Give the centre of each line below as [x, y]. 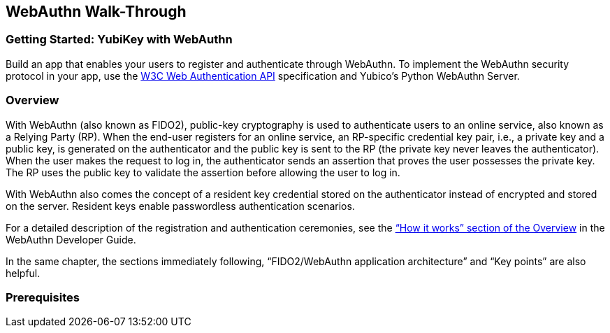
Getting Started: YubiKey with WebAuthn [119, 40]
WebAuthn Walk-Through [96, 12]
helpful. [23, 273]
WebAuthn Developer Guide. [71, 239]
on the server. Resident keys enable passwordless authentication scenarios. [180, 206]
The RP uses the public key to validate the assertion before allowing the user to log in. [203, 172]
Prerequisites [43, 297]
